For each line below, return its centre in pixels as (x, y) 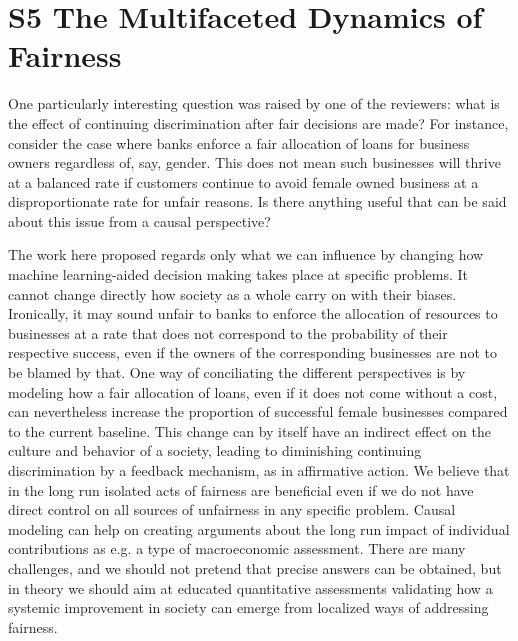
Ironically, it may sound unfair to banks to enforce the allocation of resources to (253, 313)
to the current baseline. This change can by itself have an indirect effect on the (249, 430)
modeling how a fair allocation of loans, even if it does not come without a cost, (253, 391)
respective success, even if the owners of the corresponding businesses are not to (252, 352)
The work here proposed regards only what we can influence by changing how (246, 254)
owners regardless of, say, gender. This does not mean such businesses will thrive (254, 162)
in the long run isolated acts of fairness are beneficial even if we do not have (241, 489)
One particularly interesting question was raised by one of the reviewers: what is (254, 103)
